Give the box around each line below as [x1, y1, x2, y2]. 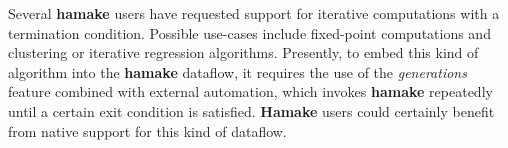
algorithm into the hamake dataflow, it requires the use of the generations [8, 61, 467, 82]
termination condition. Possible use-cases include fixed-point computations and [8, 22, 491, 43]
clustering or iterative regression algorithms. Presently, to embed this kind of [8, 42, 479, 63]
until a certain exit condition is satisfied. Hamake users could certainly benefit [8, 100, 495, 121]
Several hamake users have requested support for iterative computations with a [8, 3, 500, 23]
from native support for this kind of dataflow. [8, 120, 287, 141]
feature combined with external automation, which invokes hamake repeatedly [8, 81, 493, 102]
